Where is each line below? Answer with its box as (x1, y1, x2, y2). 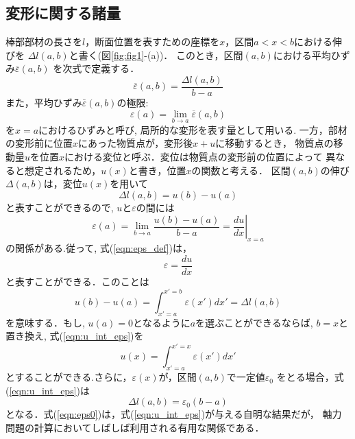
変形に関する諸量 (5, 2, 121, 23)
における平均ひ (273, 47, 341, 62)
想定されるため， (24, 163, 101, 177)
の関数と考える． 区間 (191, 163, 291, 177)
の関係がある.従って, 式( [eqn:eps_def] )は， (5, 241, 193, 255)
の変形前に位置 (5, 136, 73, 150)
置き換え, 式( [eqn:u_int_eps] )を (5, 329, 144, 343)
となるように (133, 315, 191, 329)
